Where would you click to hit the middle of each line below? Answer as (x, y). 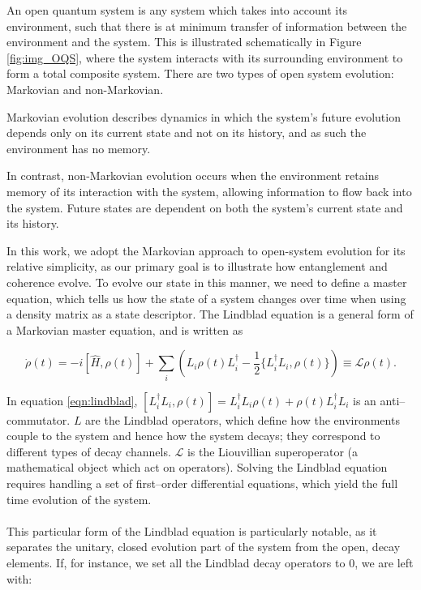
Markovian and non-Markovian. (85, 89)
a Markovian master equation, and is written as (125, 329)
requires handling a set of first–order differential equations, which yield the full (202, 483)
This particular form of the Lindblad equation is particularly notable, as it (192, 530)
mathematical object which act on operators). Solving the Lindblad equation (197, 467)
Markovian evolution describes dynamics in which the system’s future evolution (204, 116)
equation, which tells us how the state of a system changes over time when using (206, 298)
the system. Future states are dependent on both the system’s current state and (205, 207)
